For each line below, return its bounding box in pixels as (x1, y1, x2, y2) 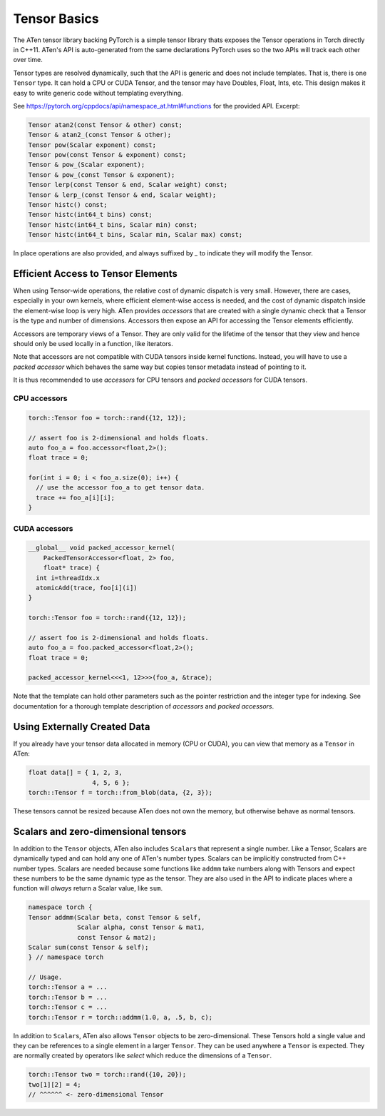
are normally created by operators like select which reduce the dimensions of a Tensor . (13, 1051, 272, 1060)
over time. (13, 56, 43, 64)
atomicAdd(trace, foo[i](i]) (36, 584, 138, 592)
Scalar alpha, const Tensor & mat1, (77, 923, 205, 931)
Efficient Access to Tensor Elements (13, 268, 178, 280)
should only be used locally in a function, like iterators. (13, 340, 174, 348)
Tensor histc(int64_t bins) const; (28, 210, 153, 219)
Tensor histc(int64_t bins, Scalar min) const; (28, 220, 197, 228)
